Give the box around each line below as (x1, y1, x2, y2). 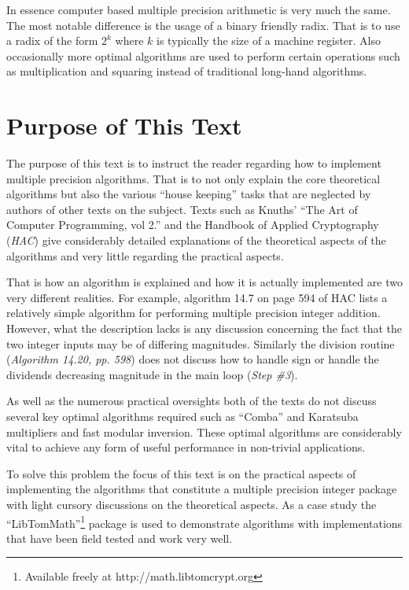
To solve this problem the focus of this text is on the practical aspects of (6, 465, 356, 481)
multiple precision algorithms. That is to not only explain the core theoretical (6, 170, 381, 186)
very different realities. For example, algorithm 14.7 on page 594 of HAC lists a (6, 289, 388, 305)
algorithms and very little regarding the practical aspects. (6, 247, 284, 264)
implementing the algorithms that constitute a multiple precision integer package (6, 481, 397, 497)
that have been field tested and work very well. (6, 529, 233, 546)
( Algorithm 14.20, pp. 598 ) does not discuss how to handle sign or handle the (6, 351, 379, 367)
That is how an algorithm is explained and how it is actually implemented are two (6, 274, 403, 290)
